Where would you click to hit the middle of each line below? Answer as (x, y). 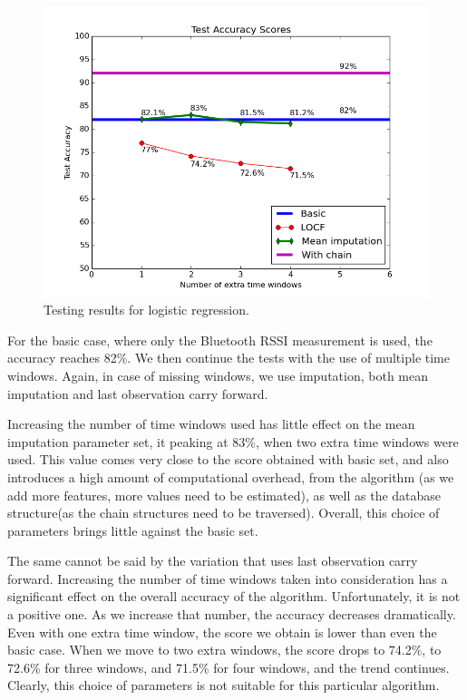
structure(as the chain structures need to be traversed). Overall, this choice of (224, 513)
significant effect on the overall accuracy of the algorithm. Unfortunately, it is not (234, 596)
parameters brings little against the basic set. (133, 530)
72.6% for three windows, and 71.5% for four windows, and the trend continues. (229, 667)
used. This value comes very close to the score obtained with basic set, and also (228, 459)
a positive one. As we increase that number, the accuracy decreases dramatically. (232, 614)
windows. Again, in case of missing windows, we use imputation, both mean (218, 375)
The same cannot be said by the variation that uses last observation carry (213, 561)
